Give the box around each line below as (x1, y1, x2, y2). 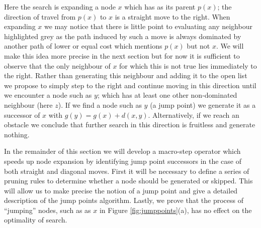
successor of (4, 109, 40, 120)
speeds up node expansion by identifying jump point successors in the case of (4, 155, 241, 166)
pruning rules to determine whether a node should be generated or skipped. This (4, 175, 253, 186)
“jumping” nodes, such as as (4, 204, 91, 215)
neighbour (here (4, 99, 53, 110)
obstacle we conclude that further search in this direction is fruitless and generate (4, 119, 255, 130)
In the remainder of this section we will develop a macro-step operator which (4, 146, 241, 156)
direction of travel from (4, 11, 76, 22)
